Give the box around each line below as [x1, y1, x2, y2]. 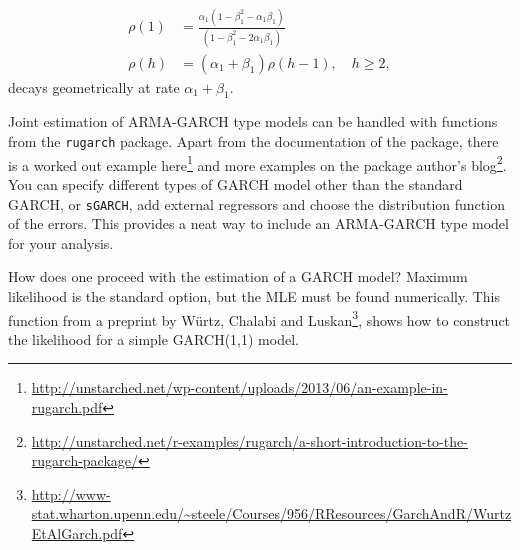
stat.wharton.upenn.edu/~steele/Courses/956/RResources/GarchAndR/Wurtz [31, 503, 512, 524]
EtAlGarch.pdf [31, 523, 123, 544]
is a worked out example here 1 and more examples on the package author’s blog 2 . [8, 151, 507, 175]
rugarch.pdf [31, 397, 103, 418]
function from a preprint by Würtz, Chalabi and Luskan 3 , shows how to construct [8, 306, 511, 330]
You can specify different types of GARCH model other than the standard [8, 173, 463, 194]
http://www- [31, 483, 111, 504]
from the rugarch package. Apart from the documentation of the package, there [8, 131, 499, 152]
